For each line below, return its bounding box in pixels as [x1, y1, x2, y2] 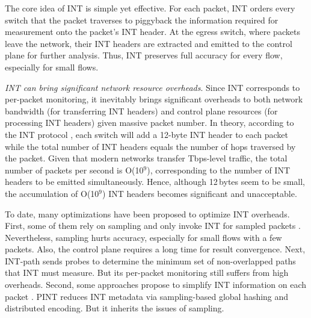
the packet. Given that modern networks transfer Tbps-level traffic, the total [5, 152, 288, 164]
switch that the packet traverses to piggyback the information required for [5, 13, 279, 26]
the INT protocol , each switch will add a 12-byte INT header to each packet [5, 128, 289, 140]
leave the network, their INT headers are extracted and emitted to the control [5, 37, 292, 49]
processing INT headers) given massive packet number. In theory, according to [5, 116, 294, 129]
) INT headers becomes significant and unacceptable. [102, 187, 297, 199]
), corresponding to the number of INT [147, 163, 291, 176]
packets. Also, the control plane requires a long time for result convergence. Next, [5, 243, 306, 255]
